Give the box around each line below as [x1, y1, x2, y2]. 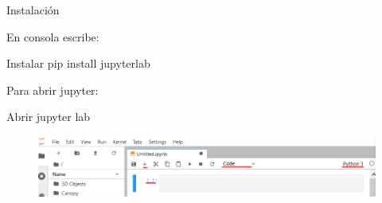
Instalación [6, 2, 60, 18]
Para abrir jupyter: [6, 81, 99, 98]
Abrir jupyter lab [6, 108, 91, 125]
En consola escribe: [6, 28, 99, 45]
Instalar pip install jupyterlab [6, 55, 150, 72]
